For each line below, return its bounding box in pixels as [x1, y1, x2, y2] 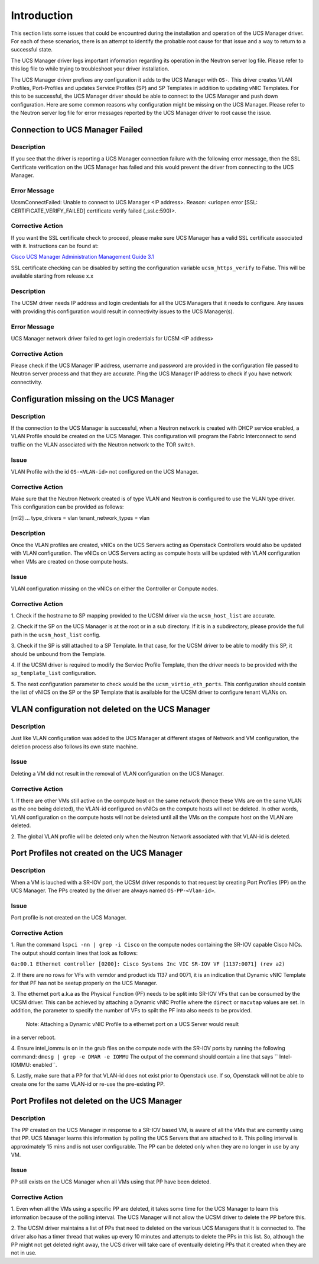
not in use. [11, 1249, 37, 1256]
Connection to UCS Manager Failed [11, 124, 143, 134]
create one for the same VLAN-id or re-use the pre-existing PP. [11, 1080, 165, 1088]
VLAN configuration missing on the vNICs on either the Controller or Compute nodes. [11, 585, 219, 592]
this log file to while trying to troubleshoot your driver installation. [11, 65, 170, 72]
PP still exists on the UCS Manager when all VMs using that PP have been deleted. [11, 1178, 211, 1185]
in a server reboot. [11, 1034, 56, 1041]
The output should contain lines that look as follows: [11, 949, 138, 956]
